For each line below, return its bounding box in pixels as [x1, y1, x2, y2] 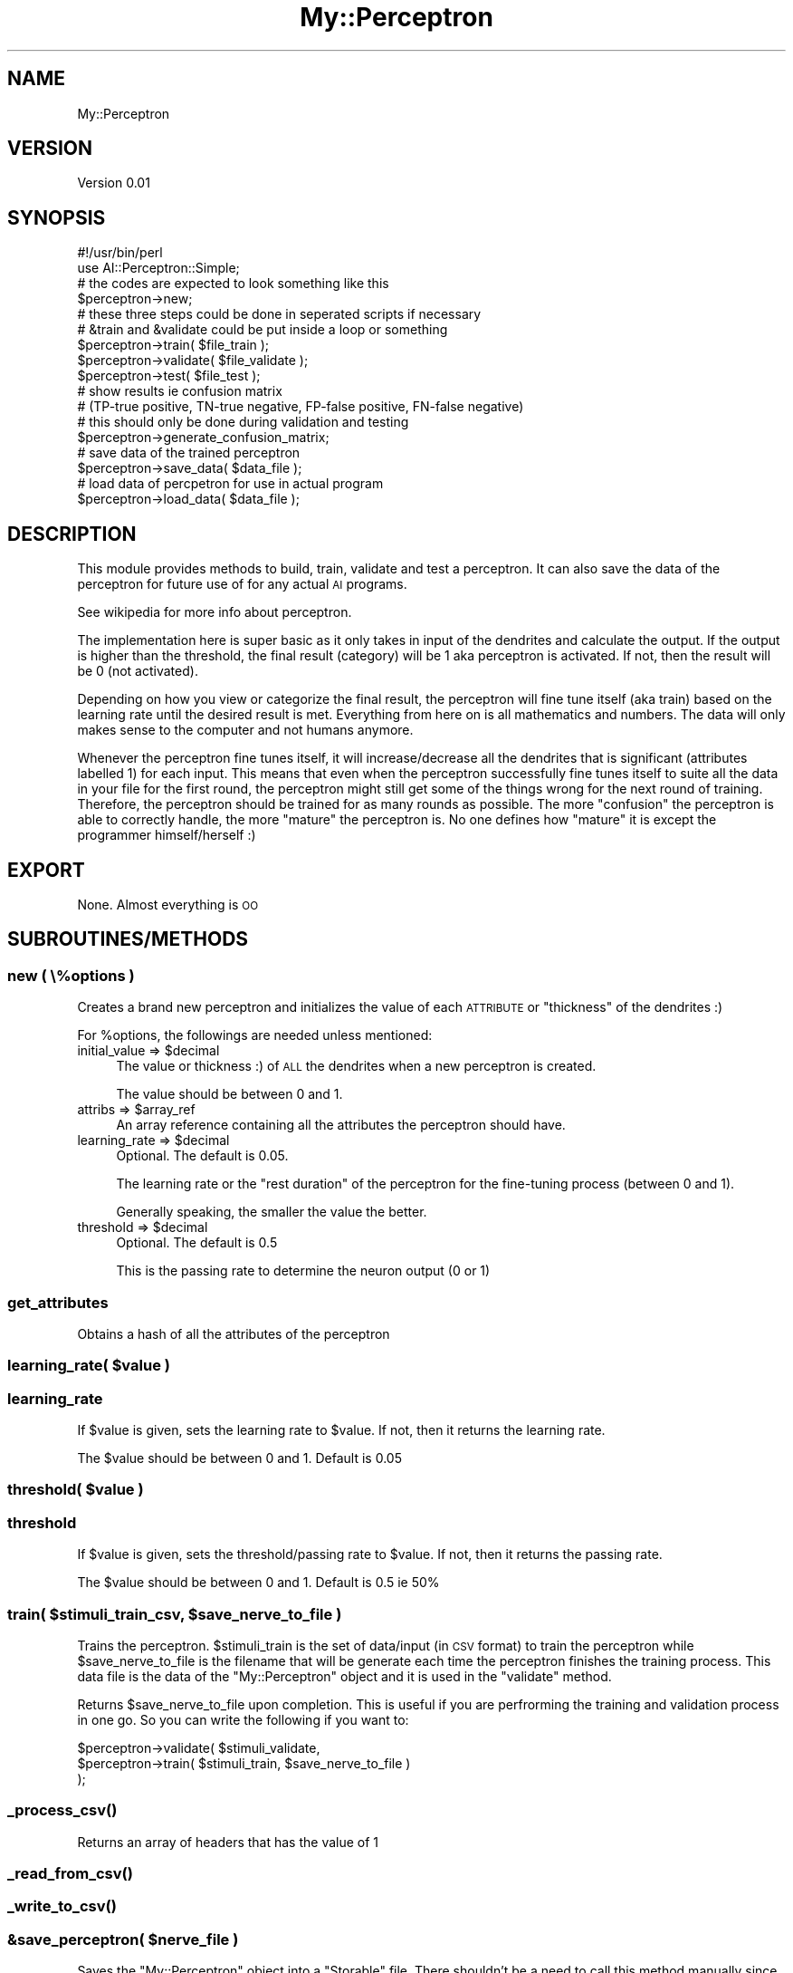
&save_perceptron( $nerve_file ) [7, 1930, 239, 1949]
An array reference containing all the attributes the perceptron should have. [116, 1117, 566, 1133]
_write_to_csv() [7, 1897, 117, 1916]
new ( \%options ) [7, 966, 135, 985]
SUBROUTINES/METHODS [7, 928, 249, 951]
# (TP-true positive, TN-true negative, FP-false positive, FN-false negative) [77, 399, 524, 415]
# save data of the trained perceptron [77, 445, 301, 461]
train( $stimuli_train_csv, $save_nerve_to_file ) [7, 1604, 342, 1623]
